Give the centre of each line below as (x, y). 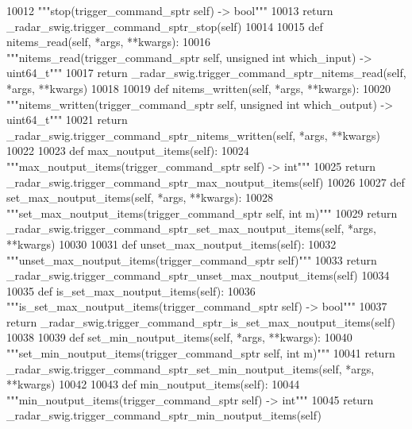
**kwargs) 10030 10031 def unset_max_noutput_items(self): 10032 (171, 243)
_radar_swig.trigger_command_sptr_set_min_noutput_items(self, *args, (191, 368)
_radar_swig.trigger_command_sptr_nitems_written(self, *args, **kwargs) (193, 135)
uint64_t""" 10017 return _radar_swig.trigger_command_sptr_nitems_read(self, (206, 73)
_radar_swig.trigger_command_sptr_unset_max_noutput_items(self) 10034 (198, 275)
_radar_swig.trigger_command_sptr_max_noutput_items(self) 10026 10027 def (206, 182)
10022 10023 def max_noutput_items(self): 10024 (128, 151)
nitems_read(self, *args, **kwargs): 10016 (109, 42)
